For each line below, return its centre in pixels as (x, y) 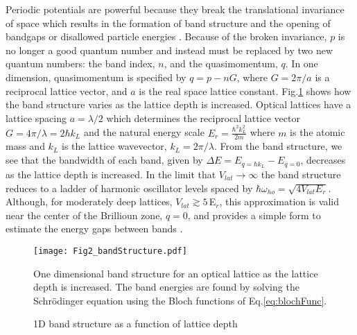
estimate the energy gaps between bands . (94, 229)
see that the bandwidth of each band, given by (104, 160)
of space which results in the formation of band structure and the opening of (168, 23)
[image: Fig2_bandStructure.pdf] (110, 251)
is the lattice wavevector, (114, 146)
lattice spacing (36, 118)
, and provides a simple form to (254, 215)
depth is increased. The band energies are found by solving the (166, 287)
